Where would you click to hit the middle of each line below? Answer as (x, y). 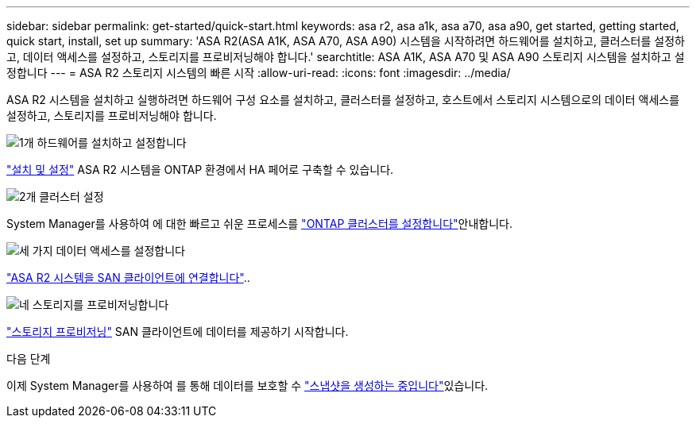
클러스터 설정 (72, 197)
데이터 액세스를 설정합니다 (120, 251)
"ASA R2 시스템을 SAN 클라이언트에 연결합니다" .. (128, 278)
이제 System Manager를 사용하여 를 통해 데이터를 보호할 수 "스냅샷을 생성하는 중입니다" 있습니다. (247, 385)
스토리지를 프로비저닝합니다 (101, 305)
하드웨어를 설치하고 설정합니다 (112, 143)
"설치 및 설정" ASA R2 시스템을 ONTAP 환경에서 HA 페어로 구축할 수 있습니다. (200, 170)
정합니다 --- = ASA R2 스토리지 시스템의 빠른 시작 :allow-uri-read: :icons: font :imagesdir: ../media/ (259, 73)
